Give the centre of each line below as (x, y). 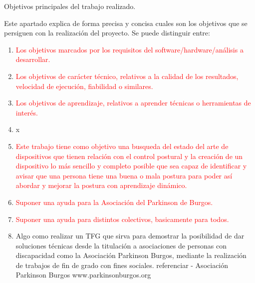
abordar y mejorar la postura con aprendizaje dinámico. (101, 185)
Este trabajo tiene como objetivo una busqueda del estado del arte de (122, 146)
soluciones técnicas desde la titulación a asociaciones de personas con (121, 245)
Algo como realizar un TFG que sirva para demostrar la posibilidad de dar (130, 236)
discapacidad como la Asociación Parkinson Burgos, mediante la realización (131, 255)
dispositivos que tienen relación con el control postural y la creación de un (129, 156)
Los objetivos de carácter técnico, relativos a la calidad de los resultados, (127, 76)
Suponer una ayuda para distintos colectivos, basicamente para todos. (122, 219)
